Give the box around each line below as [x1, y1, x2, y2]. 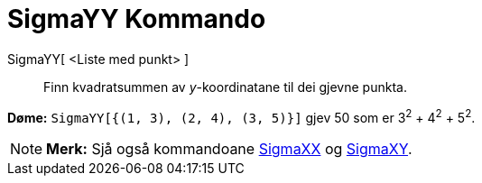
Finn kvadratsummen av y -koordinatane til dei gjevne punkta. [43, 78, 407, 95]
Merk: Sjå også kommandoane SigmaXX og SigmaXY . [46, 140, 412, 159]
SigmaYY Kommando [7, 4, 266, 34]
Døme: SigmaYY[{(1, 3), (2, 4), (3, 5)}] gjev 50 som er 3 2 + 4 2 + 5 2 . [7, 106, 476, 125]
